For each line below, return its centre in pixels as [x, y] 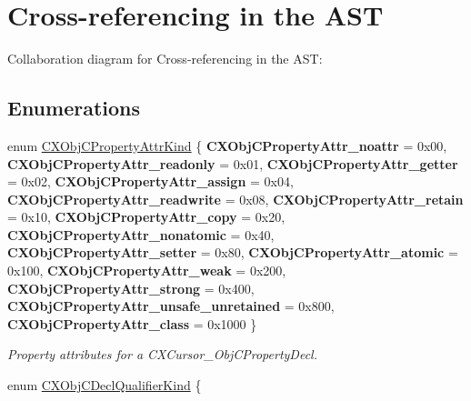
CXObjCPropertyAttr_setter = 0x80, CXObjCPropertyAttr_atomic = [233, 252]
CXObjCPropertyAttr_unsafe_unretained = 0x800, [171, 306]
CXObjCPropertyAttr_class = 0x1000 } [132, 323]
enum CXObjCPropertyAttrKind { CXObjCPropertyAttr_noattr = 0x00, [227, 145]
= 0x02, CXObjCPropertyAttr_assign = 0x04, [150, 181]
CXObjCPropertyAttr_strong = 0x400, [131, 288]
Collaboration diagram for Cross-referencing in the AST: [165, 59]
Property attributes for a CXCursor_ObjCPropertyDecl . [162, 354]
